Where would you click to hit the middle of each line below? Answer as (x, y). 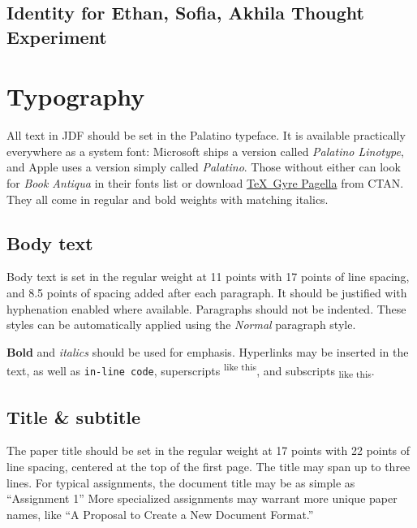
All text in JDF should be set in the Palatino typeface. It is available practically (206, 135)
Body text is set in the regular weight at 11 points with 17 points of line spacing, (208, 277)
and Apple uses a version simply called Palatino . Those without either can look (204, 167)
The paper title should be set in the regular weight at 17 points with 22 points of (208, 450)
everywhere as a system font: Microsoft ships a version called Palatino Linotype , (205, 151)
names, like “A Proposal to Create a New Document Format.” (160, 514)
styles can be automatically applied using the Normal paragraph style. (181, 325)
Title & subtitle (74, 416)
